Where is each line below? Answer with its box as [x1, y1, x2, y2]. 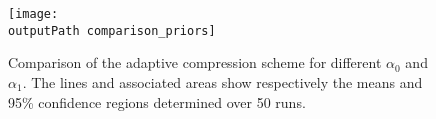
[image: [8, 7, 59, 21]
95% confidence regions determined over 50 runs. [8, 91, 306, 112]
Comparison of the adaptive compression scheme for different [8, 52, 382, 73]
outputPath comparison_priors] [8, 23, 216, 38]
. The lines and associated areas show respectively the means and [22, 71, 423, 92]
